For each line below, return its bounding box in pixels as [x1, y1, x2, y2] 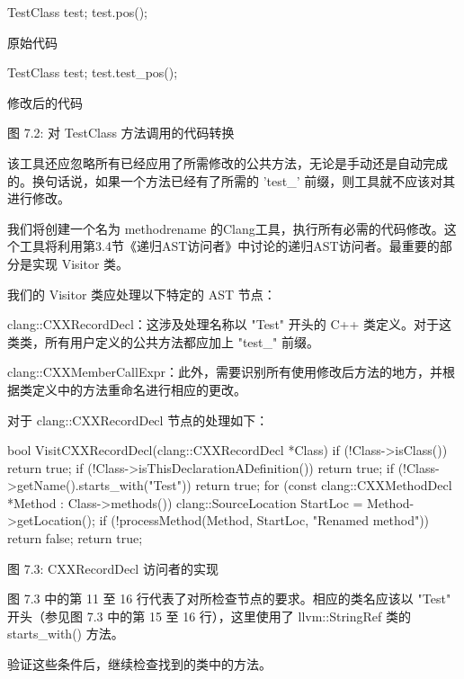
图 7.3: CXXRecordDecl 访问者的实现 [7, 558, 219, 577]
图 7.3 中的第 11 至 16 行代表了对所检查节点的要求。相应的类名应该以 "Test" [7, 589, 451, 608]
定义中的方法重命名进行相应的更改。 [31, 380, 246, 398]
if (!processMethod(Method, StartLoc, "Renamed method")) [99, 511, 430, 530]
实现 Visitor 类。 [31, 254, 129, 272]
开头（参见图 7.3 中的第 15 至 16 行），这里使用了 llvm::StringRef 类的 [7, 606, 412, 625]
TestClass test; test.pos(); [7, 3, 147, 21]
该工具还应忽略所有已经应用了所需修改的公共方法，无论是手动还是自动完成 [7, 153, 448, 172]
